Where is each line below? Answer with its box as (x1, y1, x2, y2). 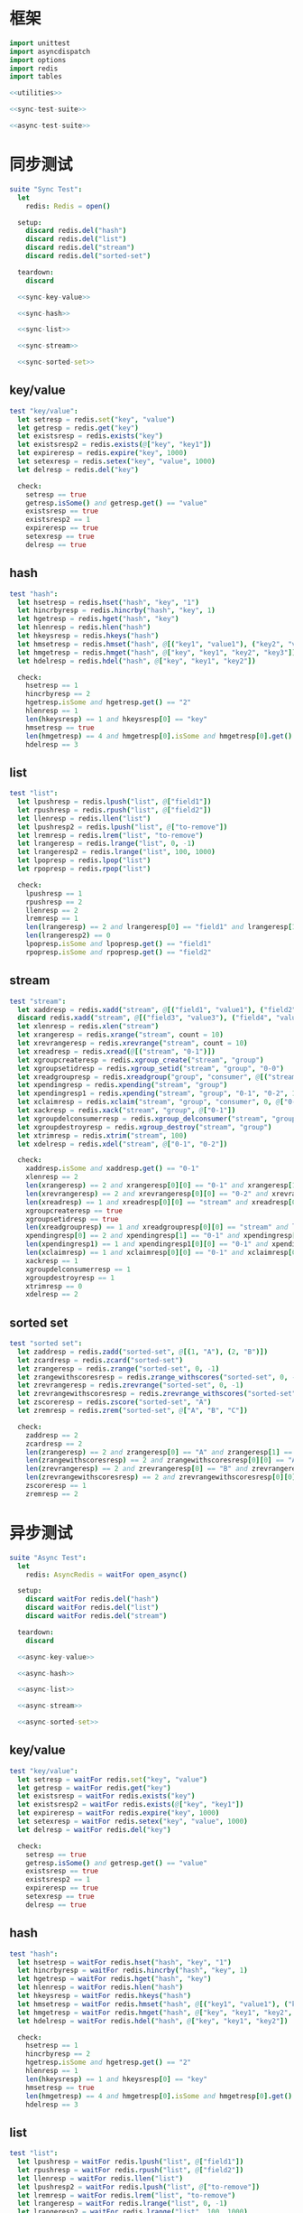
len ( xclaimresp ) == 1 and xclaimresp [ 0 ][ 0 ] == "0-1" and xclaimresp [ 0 (25, 1248, 297, 1257)
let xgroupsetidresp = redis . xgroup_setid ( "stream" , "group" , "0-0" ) (17, 1064, 284, 1073)
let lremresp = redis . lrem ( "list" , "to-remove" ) (17, 831, 204, 840)
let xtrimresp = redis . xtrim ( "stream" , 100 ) (17, 1130, 188, 1140)
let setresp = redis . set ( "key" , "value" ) (17, 414, 176, 424)
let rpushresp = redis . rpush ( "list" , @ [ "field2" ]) (17, 805, 212, 814)
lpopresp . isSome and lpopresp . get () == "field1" (25, 940, 212, 949)
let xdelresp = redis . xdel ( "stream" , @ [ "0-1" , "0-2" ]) (17, 1139, 228, 1148)
